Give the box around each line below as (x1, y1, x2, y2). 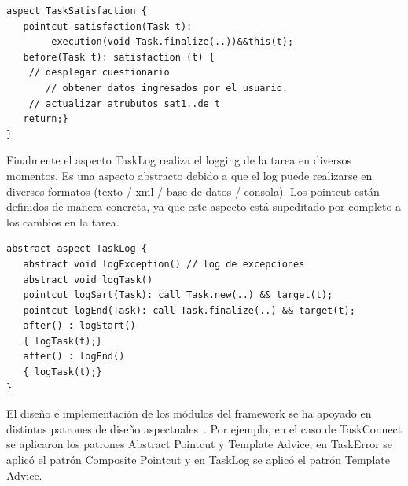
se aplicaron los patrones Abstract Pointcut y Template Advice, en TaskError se (6, 436, 393, 452)
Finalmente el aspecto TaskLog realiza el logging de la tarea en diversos (6, 152, 352, 168)
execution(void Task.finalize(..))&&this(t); (51, 36, 294, 48)
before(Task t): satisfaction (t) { (23, 51, 215, 63)
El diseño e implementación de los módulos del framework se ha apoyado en (6, 405, 372, 422)
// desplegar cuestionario (28, 67, 170, 79)
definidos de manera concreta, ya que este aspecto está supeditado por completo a (6, 198, 402, 215)
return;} (23, 113, 68, 125)
